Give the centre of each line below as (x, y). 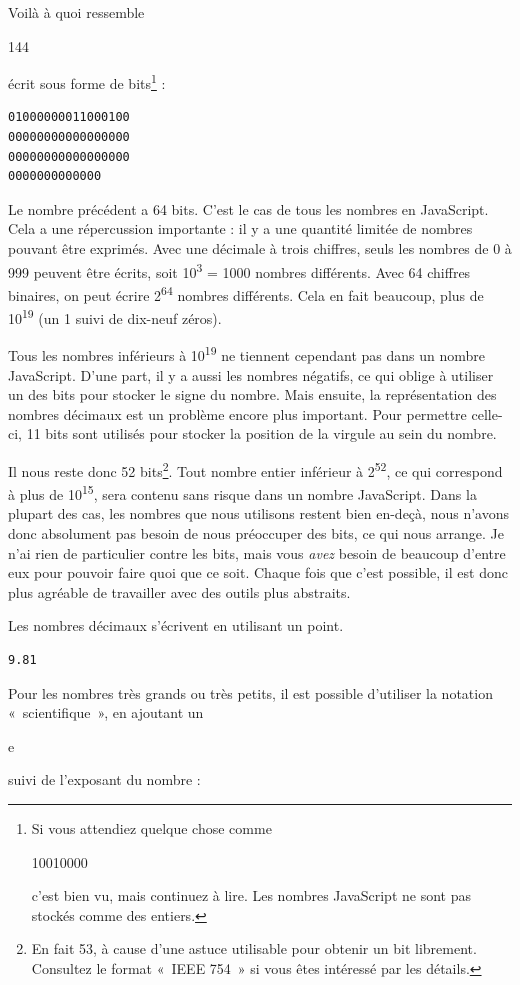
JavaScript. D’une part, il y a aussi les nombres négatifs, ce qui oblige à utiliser (251, 374)
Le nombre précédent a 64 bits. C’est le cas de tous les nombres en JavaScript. (248, 208)
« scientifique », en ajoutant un (106, 712)
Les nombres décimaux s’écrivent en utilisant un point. (176, 625)
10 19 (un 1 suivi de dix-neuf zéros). (115, 316)
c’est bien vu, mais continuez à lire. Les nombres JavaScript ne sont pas (251, 895)
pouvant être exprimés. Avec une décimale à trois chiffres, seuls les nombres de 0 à (260, 248)
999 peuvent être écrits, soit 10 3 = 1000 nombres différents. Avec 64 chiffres (239, 270)
